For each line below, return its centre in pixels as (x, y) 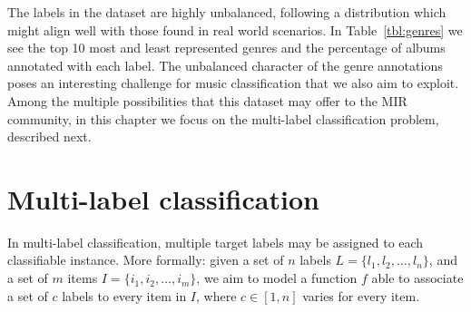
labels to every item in (124, 295)
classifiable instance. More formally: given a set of (146, 260)
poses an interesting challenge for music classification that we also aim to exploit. (233, 83)
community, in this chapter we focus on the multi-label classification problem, (223, 118)
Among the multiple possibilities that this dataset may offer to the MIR (207, 100)
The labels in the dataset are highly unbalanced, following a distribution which (227, 12)
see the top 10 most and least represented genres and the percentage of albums (226, 48)
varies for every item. (361, 295)
